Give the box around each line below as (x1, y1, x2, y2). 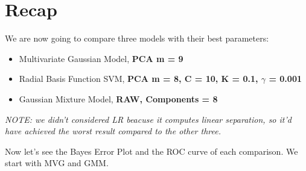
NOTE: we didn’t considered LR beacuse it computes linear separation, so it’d (5, 113, 292, 125)
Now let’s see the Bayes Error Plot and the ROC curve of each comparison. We (5, 145, 298, 157)
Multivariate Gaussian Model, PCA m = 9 (19, 52, 183, 64)
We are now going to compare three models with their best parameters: (5, 32, 269, 45)
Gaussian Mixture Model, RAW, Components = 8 (19, 92, 218, 105)
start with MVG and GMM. (5, 157, 109, 169)
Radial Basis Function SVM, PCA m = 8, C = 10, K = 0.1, (19, 72, 258, 85)
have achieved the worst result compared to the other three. (5, 125, 221, 137)
